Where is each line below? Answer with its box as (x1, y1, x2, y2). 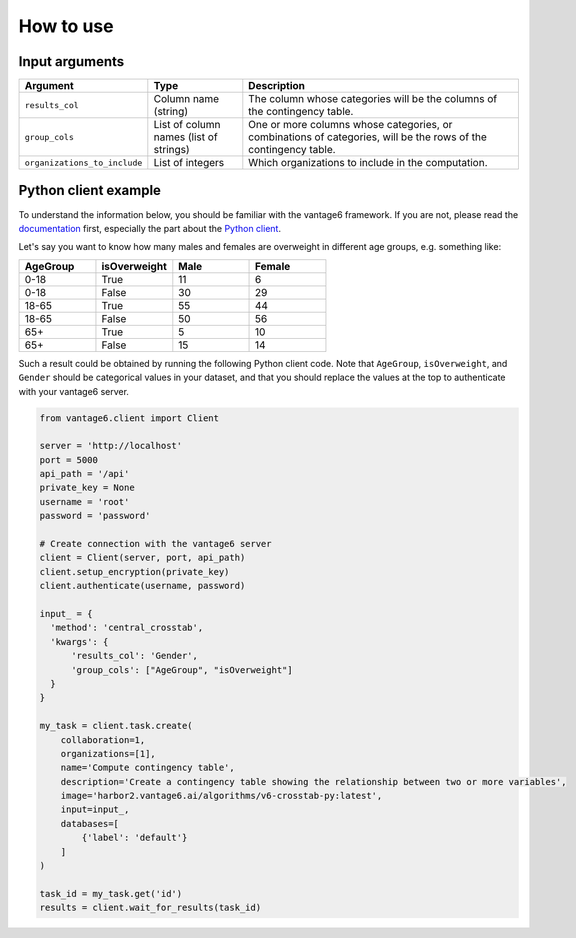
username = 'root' (39, 496, 130, 507)
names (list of (153, 130, 219, 144)
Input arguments (18, 53, 125, 70)
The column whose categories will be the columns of (248, 92, 498, 106)
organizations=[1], (60, 748, 157, 759)
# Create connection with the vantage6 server (39, 538, 272, 550)
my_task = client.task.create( (39, 720, 194, 732)
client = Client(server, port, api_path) (39, 552, 246, 564)
